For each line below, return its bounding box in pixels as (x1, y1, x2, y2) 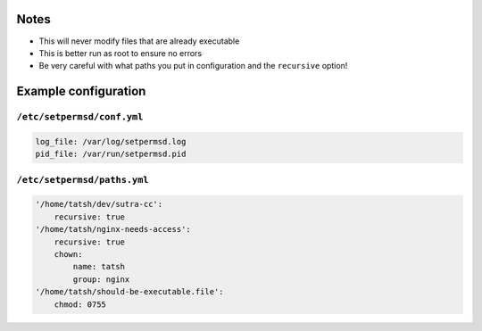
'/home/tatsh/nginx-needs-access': (35, 224, 191, 235)
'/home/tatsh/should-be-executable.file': (35, 286, 224, 297)
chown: (54, 249, 83, 259)
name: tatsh (72, 261, 125, 272)
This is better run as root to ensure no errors (38, 47, 203, 58)
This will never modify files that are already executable (38, 36, 240, 46)
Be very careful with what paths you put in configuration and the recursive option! (38, 61, 348, 71)
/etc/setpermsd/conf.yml (16, 112, 144, 123)
